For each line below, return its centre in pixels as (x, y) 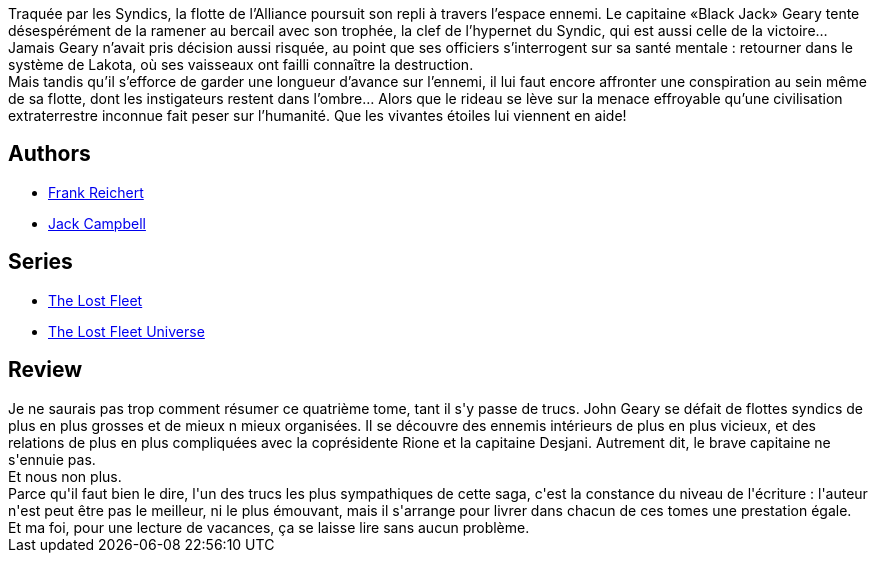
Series (40, 262)
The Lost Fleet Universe (126, 331)
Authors (49, 154)
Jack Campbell (97, 223)
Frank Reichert (96, 192)
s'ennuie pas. (52, 459)
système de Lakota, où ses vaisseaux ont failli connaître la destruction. (241, 64)
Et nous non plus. (65, 476)
